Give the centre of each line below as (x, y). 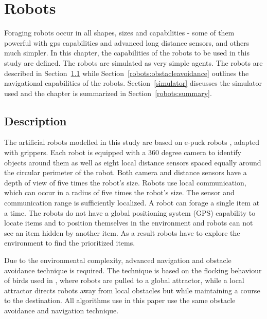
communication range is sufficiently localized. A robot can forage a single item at (132, 203)
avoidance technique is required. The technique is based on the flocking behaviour (133, 270)
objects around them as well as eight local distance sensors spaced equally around (133, 162)
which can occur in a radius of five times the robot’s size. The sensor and (119, 192)
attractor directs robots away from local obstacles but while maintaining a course (132, 290)
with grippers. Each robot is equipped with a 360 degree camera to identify (123, 152)
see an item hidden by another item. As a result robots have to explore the (122, 232)
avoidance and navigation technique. (61, 310)
